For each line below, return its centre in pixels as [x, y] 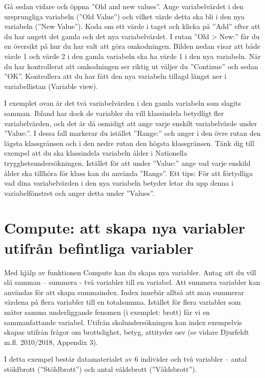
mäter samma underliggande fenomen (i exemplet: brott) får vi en [107, 312]
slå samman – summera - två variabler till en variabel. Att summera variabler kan [132, 282]
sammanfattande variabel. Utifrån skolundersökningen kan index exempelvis [123, 322]
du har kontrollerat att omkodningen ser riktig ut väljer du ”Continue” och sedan [131, 66]
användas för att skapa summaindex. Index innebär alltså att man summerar [124, 292]
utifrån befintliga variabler [99, 248]
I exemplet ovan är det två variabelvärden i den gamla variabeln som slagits [123, 103]
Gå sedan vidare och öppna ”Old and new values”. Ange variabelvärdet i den [124, 6]
